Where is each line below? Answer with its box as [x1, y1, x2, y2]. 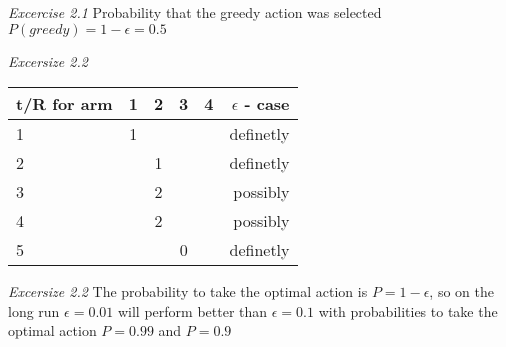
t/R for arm [16, 92, 113, 116]
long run [8, 300, 60, 321]
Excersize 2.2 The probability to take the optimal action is [8, 281, 368, 302]
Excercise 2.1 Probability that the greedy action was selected [8, 2, 382, 22]
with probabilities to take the [318, 300, 498, 321]
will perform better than [117, 300, 268, 321]
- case [244, 92, 290, 116]
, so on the [429, 281, 494, 302]
